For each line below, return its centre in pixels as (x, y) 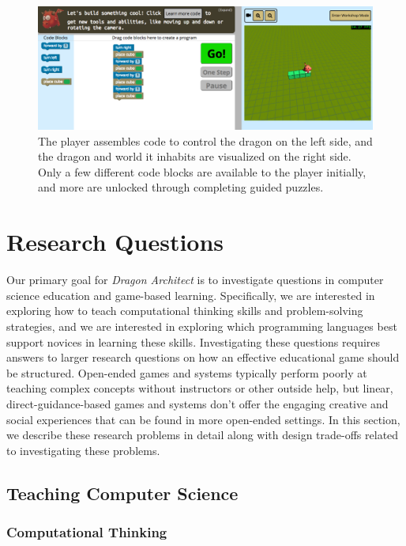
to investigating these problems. (83, 450)
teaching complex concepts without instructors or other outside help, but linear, (200, 388)
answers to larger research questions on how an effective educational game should (203, 357)
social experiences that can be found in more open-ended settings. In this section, (203, 419)
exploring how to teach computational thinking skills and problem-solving (185, 311)
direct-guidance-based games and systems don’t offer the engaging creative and (197, 403)
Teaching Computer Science (122, 493)
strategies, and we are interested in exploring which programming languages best (202, 326)
